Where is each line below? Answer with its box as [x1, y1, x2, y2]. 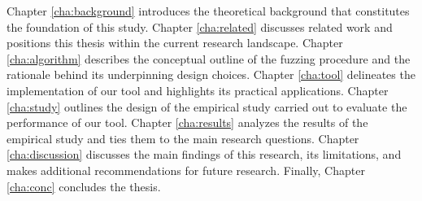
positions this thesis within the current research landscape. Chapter [7, 34, 343, 51]
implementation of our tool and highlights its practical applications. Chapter [7, 81, 389, 98]
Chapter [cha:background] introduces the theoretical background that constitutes [7, 2, 410, 19]
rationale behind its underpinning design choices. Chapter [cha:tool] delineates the [7, 66, 415, 83]
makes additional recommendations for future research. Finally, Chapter [7, 161, 365, 178]
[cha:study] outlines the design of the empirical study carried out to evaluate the [7, 98, 407, 115]
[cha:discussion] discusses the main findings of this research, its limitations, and [7, 146, 402, 163]
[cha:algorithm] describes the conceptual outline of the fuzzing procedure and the [7, 50, 411, 67]
